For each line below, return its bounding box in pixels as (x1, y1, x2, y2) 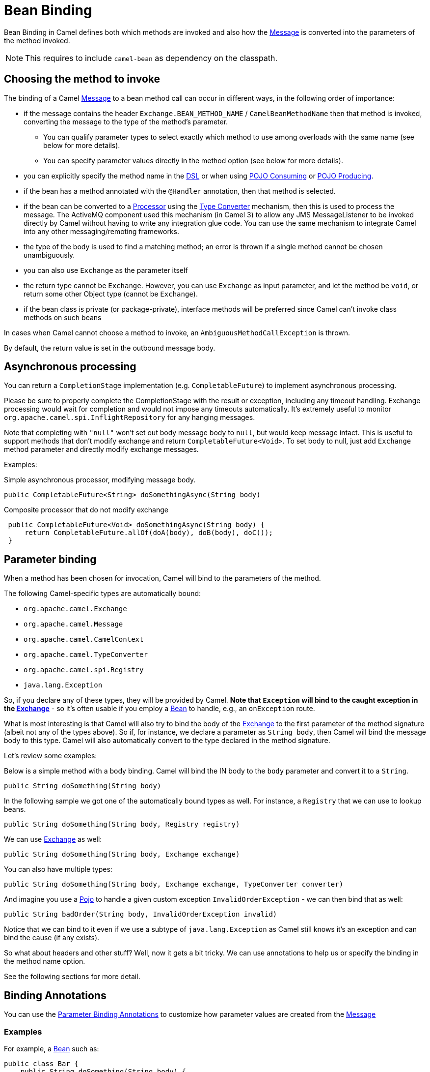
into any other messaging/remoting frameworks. (24, 227, 180, 236)
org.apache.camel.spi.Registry (24, 666, 144, 674)
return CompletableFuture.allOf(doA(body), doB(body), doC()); (25, 529, 273, 537)
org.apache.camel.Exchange (24, 605, 127, 613)
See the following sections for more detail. (4, 972, 140, 981)
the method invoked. (4, 36, 70, 45)
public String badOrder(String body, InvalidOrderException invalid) (4, 910, 277, 919)
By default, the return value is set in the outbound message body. (4, 343, 215, 352)
